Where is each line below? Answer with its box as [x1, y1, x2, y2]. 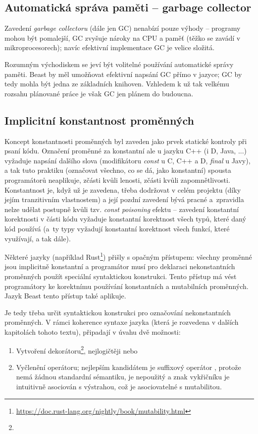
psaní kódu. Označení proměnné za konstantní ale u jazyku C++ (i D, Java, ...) [4, 145, 247, 156]
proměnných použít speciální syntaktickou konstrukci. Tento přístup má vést [4, 271, 237, 281]
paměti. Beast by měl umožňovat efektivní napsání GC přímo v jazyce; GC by [4, 69, 242, 79]
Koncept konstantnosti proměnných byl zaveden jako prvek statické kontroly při [4, 136, 247, 146]
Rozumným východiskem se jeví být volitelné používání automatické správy [4, 59, 234, 69]
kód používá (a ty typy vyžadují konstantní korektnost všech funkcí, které [4, 223, 230, 233]
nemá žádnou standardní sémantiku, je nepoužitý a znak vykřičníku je [16, 371, 230, 382]
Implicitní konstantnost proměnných [4, 112, 194, 128]
